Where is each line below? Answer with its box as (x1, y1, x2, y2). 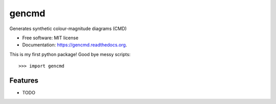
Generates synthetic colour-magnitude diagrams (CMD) (9, 25, 127, 32)
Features (9, 76, 38, 85)
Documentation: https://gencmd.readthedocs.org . (22, 42, 127, 48)
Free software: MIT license (22, 35, 79, 41)
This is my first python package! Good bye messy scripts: (9, 51, 131, 57)
